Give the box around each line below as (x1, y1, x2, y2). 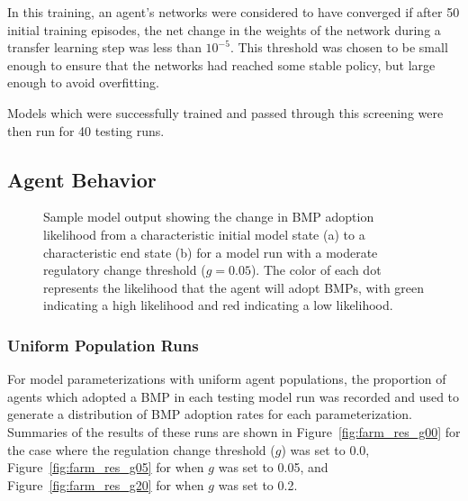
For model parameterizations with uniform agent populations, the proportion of (7, 369, 446, 388)
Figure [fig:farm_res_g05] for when (7, 458, 204, 477)
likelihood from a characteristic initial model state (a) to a (43, 224, 365, 243)
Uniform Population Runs (7, 333, 199, 356)
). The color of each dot (250, 260, 382, 279)
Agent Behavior (7, 165, 157, 193)
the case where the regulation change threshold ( (7, 440, 275, 459)
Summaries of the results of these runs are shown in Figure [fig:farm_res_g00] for (7, 422, 461, 441)
